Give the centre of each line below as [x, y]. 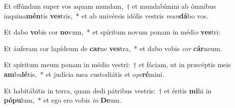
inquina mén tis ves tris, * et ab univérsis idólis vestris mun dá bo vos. [106, 15]
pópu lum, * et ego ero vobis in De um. [63, 100]
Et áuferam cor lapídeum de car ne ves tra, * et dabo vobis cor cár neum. [113, 48]
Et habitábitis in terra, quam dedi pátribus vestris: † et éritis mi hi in [108, 90]
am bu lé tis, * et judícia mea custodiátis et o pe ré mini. [84, 74]
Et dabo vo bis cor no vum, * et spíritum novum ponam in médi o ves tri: [112, 32]
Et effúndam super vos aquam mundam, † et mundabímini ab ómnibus [110, 6]
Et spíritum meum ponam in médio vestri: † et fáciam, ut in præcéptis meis [117, 64]
